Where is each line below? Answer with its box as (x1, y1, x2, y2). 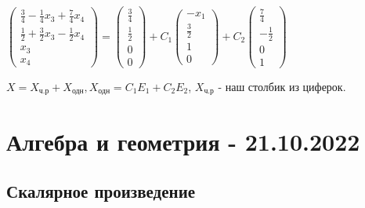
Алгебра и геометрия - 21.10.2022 (6, 125, 360, 157)
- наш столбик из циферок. (218, 78, 346, 94)
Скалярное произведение (6, 179, 196, 203)
